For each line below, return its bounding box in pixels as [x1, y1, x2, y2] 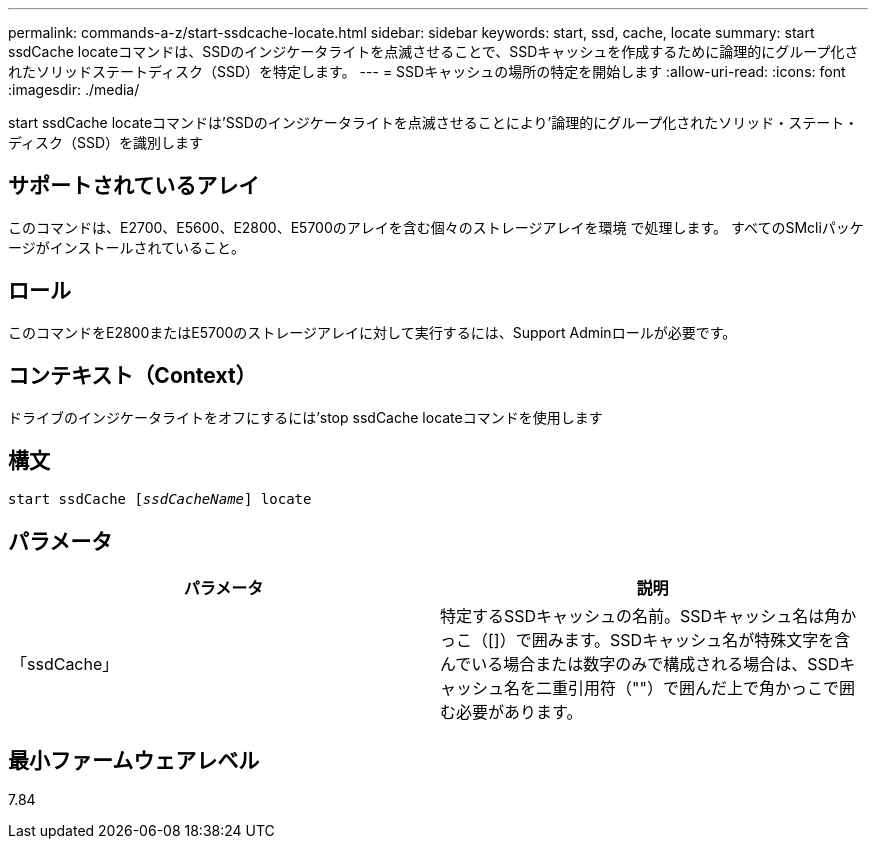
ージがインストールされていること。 [8, 238, 246, 256]
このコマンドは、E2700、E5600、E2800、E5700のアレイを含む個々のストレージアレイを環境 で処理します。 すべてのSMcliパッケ [8, 218, 864, 236]
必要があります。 [456, 702, 583, 723]
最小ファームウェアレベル [8, 747, 260, 773]
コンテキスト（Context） [8, 363, 257, 389]
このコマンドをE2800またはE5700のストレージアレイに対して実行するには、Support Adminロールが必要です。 [8, 323, 737, 341]
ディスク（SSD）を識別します [8, 134, 204, 151]
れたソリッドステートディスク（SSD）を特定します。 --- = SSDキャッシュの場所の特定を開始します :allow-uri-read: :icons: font [8, 63, 846, 80]
